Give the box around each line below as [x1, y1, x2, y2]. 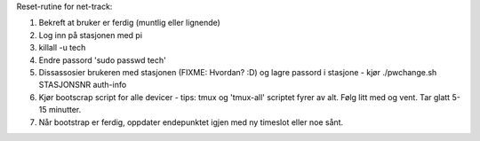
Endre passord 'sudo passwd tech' [38, 54, 166, 66]
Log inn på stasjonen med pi [38, 29, 142, 40]
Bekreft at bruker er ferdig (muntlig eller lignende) [38, 18, 221, 28]
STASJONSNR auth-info [38, 80, 127, 90]
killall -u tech [38, 43, 86, 53]
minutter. [48, 105, 82, 115]
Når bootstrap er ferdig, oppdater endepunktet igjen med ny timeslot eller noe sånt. [38, 116, 344, 128]
